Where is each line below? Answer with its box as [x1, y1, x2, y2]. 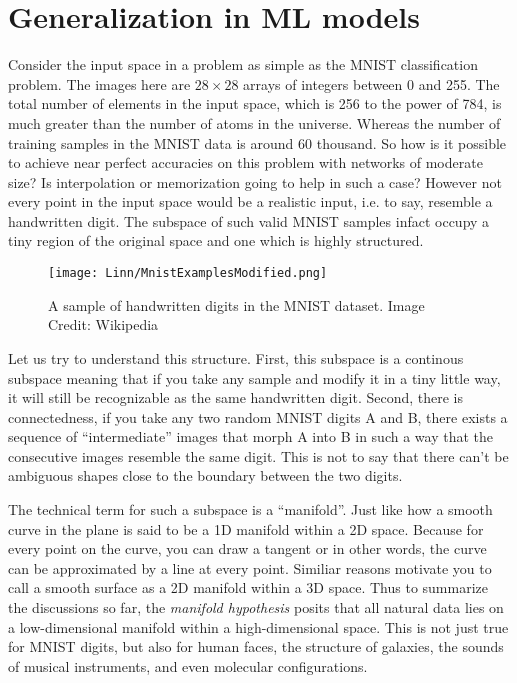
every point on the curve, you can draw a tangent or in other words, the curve [8, 538, 487, 559]
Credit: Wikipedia [48, 314, 159, 335]
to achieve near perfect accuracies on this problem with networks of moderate [8, 152, 483, 173]
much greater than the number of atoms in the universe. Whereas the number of [8, 112, 501, 133]
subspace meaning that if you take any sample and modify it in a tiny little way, [8, 367, 501, 388]
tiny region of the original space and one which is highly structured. [8, 230, 424, 251]
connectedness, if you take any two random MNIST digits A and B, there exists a [8, 406, 508, 427]
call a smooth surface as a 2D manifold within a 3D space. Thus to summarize [8, 577, 488, 598]
